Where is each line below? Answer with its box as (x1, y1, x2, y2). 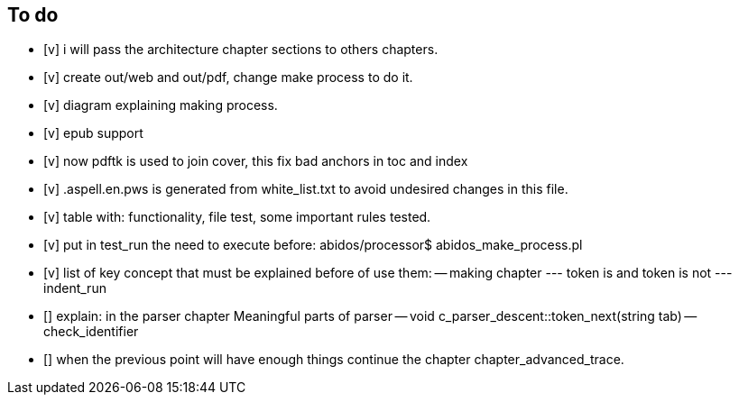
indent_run (43, 280, 106, 297)
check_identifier (43, 324, 139, 340)
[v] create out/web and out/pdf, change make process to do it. (43, 69, 413, 86)
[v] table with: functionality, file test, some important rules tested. (43, 209, 431, 225)
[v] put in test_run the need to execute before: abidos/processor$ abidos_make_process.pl (43, 237, 583, 253)
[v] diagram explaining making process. (43, 97, 278, 114)
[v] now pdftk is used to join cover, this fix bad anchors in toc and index (43, 153, 468, 169)
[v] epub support (43, 125, 143, 142)
